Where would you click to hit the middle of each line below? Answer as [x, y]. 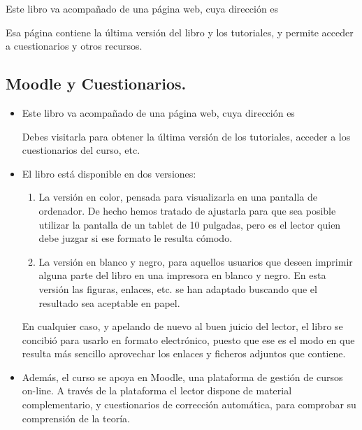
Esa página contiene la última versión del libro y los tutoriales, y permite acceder [180, 32]
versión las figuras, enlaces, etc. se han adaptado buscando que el [178, 288]
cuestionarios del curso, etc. [81, 150]
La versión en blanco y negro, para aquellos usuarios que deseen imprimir [196, 261]
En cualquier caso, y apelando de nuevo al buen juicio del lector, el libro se [182, 326]
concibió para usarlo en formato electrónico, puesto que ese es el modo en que [188, 339]
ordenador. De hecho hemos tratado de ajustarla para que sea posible [187, 210]
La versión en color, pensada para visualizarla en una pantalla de [178, 197]
